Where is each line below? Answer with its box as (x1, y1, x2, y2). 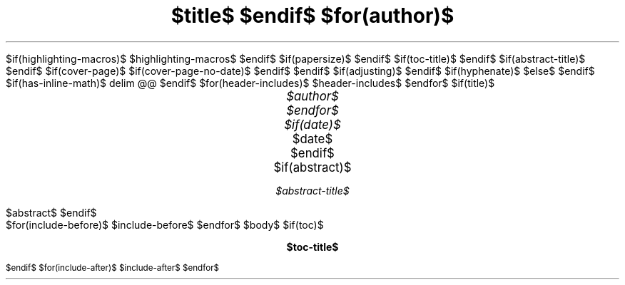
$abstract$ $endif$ (6, 206, 97, 219)
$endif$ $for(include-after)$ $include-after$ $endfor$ (6, 262, 220, 273)
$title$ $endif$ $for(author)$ (171, 4, 454, 28)
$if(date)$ (284, 117, 341, 132)
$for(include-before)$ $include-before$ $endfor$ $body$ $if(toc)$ (6, 218, 324, 231)
